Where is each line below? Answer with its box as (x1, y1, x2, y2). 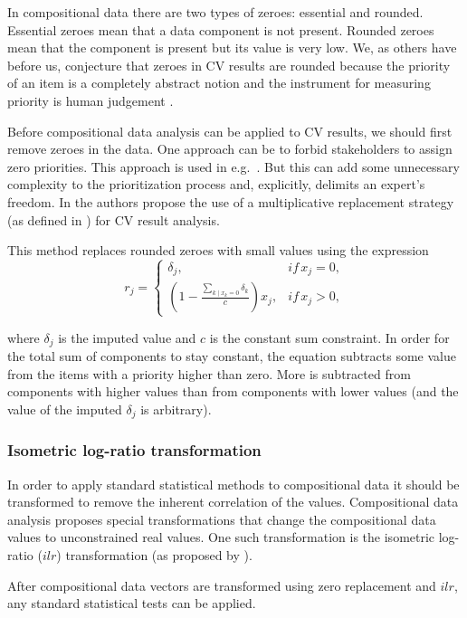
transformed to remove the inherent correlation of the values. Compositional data (7, 492, 459, 511)
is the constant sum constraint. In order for (209, 328, 450, 347)
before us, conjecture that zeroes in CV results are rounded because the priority (7, 55, 451, 74)
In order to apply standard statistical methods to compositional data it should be (7, 474, 460, 493)
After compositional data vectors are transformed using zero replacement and (7, 575, 436, 594)
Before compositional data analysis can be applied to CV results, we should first (7, 121, 453, 140)
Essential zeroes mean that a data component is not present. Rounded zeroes (7, 20, 434, 39)
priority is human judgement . (7, 90, 174, 109)
